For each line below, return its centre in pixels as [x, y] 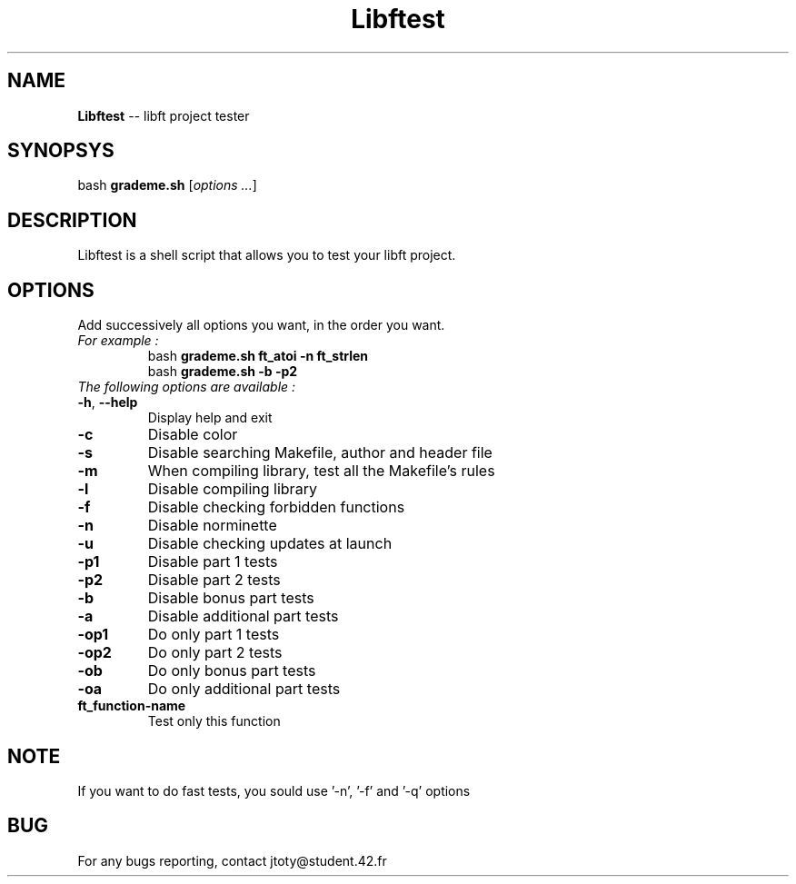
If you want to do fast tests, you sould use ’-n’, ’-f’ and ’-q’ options [274, 790]
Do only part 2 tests [215, 653]
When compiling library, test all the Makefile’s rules [321, 471]
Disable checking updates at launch [270, 544]
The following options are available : [187, 387]
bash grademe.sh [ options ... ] [167, 185]
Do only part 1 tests [214, 635]
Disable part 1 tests [213, 562]
